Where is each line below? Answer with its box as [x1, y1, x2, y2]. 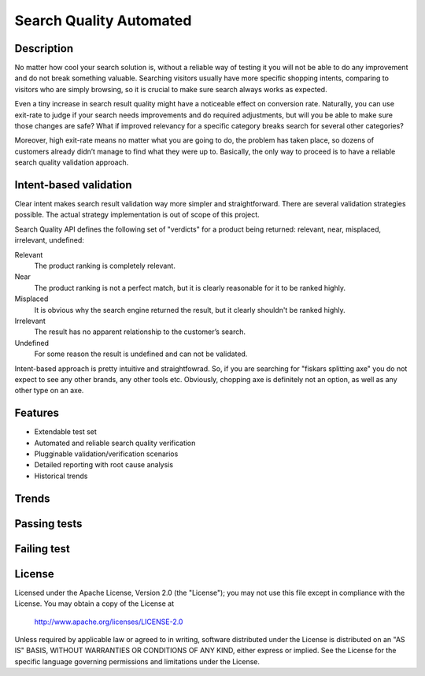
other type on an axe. [14, 386, 84, 396]
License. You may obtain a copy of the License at [14, 599, 175, 608]
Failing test [14, 542, 71, 555]
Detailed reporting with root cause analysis [34, 460, 173, 470]
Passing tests [14, 517, 83, 530]
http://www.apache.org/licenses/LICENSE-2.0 [34, 617, 183, 626]
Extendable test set [34, 427, 98, 436]
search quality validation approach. [14, 158, 129, 167]
